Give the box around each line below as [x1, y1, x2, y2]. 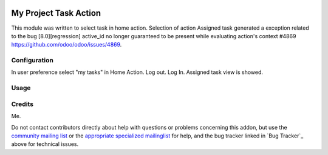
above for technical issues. [11, 140, 79, 148]
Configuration [11, 56, 54, 65]
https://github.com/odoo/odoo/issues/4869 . [11, 41, 122, 48]
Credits [11, 100, 33, 108]
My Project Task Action [11, 8, 101, 18]
